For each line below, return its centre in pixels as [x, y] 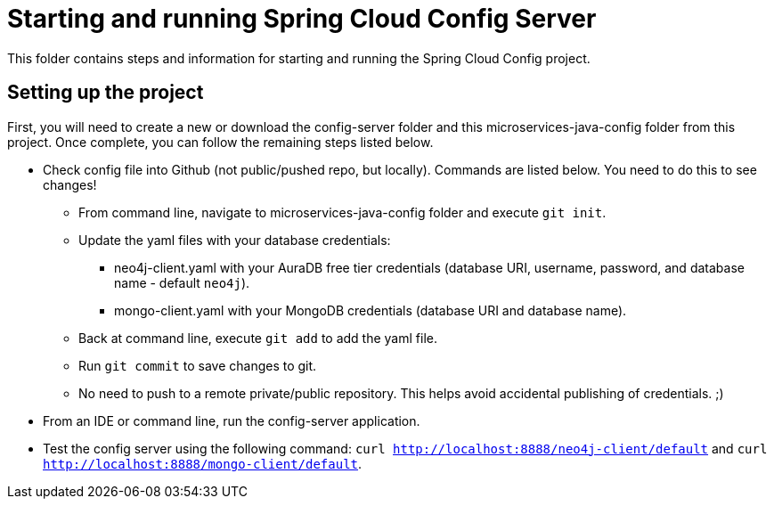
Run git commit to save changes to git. [198, 365]
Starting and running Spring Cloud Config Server [302, 19]
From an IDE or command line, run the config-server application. [232, 420]
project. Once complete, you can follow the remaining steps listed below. [220, 142]
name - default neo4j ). [182, 282]
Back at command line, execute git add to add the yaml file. [258, 338]
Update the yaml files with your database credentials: [235, 240]
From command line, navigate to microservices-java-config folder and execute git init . [342, 212]
